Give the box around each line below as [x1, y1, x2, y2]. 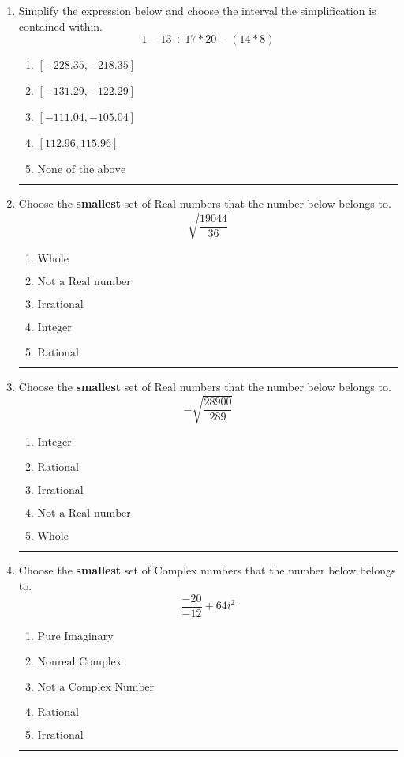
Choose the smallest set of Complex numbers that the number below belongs [18, 562, 396, 578]
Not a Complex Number [37, 681, 154, 693]
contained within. [18, 17, 103, 34]
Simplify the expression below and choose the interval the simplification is [18, 2, 376, 18]
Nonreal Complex [37, 656, 122, 668]
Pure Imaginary [37, 631, 114, 642]
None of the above [37, 164, 126, 176]
